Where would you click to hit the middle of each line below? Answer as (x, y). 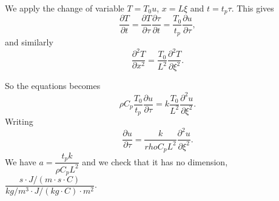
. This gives (253, 8)
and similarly (29, 41)
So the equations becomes (53, 86)
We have (21, 161)
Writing (19, 121)
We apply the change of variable (65, 8)
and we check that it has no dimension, (155, 161)
